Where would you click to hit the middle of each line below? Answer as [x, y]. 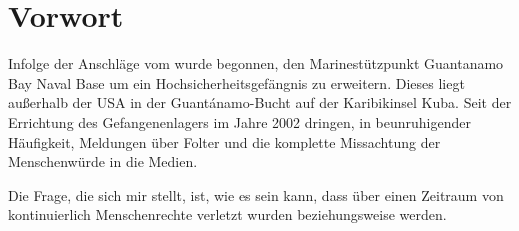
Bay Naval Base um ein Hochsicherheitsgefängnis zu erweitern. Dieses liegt [236, 82]
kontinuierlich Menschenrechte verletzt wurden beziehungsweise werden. [227, 214]
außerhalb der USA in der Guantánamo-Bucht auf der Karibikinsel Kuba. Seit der [260, 102]
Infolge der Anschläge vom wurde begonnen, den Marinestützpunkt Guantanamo [256, 63]
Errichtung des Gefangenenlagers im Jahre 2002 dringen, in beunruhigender [239, 121]
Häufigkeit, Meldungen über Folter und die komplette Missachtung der [224, 141]
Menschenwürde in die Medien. [103, 161]
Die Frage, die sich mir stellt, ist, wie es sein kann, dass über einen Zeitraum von [256, 194]
